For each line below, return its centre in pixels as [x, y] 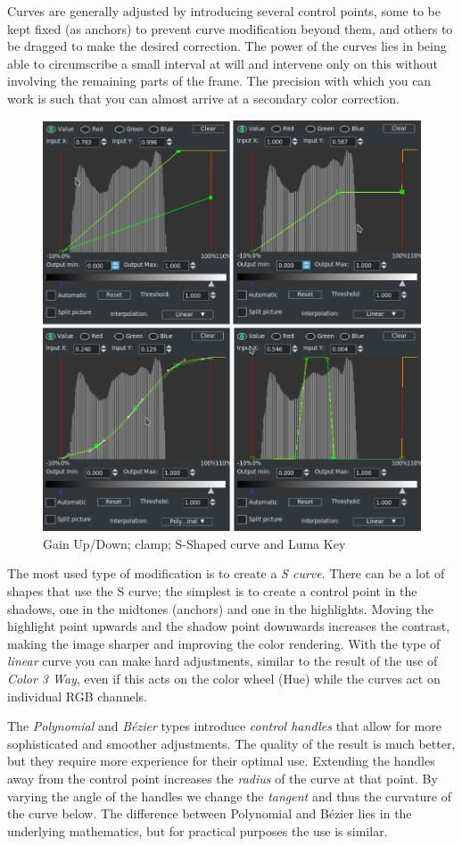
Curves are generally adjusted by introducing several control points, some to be [224, 11]
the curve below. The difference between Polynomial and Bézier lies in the [210, 813]
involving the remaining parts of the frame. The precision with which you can [219, 81]
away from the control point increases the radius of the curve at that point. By [223, 778]
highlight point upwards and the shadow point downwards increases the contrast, [229, 626]
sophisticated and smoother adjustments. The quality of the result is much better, [231, 743]
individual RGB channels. [77, 696]
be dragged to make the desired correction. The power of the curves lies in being [227, 46]
